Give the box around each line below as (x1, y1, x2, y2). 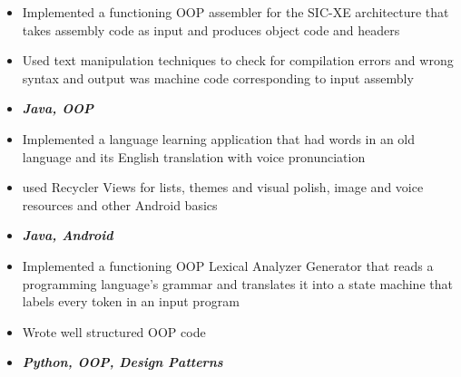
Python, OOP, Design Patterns (22, 353, 223, 372)
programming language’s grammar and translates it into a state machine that (22, 274, 453, 293)
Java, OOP (22, 99, 94, 118)
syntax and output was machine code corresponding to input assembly (22, 68, 414, 87)
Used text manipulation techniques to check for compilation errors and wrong (22, 51, 454, 70)
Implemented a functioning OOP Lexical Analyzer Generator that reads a (22, 256, 434, 275)
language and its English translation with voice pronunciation (22, 147, 366, 166)
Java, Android (22, 226, 113, 245)
